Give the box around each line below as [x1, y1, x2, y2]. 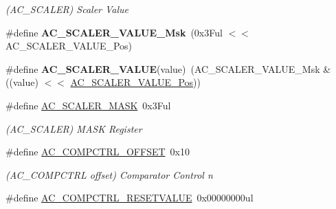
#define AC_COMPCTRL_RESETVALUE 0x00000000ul [5, 190, 254, 205]
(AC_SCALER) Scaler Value [5, 2, 129, 16]
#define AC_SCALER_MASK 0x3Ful [5, 98, 171, 112]
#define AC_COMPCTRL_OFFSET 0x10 [5, 144, 190, 159]
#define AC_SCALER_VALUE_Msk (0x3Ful [5, 25, 223, 39]
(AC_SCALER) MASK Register [5, 121, 142, 135]
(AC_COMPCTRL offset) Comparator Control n [5, 167, 213, 181]
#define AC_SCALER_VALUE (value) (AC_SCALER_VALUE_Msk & [5, 61, 331, 76]
